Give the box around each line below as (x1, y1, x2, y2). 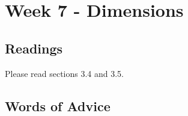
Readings (5, 38, 63, 57)
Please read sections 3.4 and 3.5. (5, 67, 124, 79)
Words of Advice (5, 96, 111, 115)
